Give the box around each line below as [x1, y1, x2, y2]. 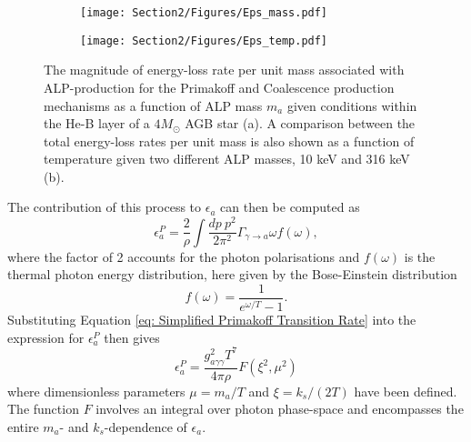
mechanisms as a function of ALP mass [44, 95, 263, 115]
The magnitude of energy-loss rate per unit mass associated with [44, 60, 405, 79]
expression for [7, 327, 85, 347]
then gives [104, 327, 160, 347]
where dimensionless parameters [7, 381, 185, 400]
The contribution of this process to [7, 197, 202, 216]
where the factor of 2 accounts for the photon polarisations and [7, 246, 360, 266]
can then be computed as [220, 197, 360, 216]
